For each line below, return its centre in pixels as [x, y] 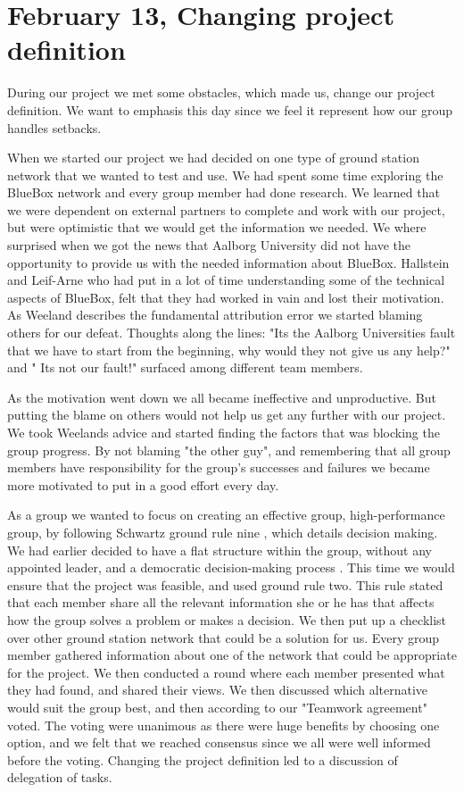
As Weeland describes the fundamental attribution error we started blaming [215, 315]
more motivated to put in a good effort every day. [143, 484]
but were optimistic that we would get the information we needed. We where [217, 227]
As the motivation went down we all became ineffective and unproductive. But [222, 397]
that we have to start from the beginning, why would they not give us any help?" [229, 350]
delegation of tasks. [60, 777]
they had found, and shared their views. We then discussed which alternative [218, 690]
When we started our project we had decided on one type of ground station [213, 158]
